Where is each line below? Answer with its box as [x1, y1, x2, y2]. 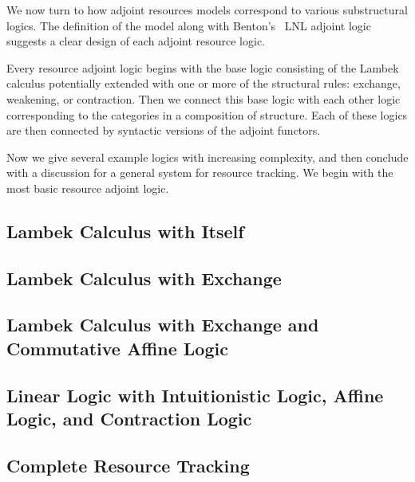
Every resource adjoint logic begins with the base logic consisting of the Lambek [6, 59, 399, 76]
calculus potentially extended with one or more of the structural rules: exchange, [6, 75, 401, 92]
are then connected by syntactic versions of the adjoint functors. [6, 122, 321, 139]
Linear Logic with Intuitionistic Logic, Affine [6, 382, 384, 407]
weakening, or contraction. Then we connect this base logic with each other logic [6, 90, 401, 107]
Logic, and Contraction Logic [6, 406, 252, 431]
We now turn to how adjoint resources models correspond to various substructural [6, 2, 408, 18]
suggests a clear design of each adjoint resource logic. [6, 33, 266, 49]
